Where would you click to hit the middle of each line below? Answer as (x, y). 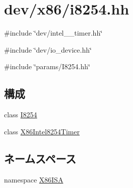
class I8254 (21, 115)
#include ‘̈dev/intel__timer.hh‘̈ (53, 33)
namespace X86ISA (34, 179)
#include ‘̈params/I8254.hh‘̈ (47, 66)
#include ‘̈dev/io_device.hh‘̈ (48, 49)
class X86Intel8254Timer (42, 131)
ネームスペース (40, 158)
